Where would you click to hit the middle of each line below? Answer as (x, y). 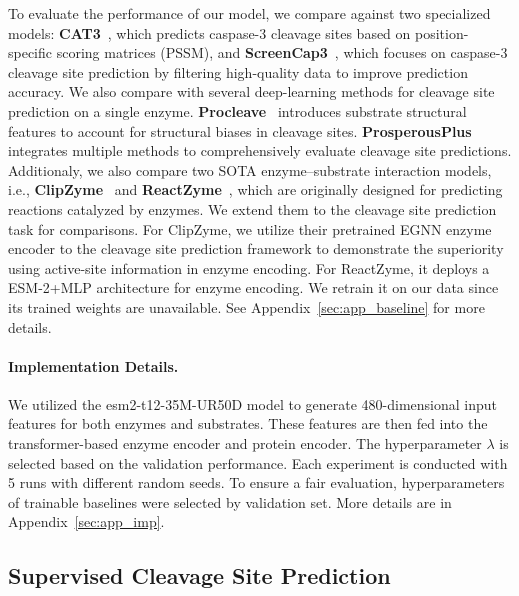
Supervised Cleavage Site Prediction (199, 575)
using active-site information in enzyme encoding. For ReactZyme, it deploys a (249, 267)
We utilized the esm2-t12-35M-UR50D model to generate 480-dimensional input (253, 403)
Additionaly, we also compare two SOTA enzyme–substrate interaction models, (250, 169)
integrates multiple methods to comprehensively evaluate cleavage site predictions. (260, 150)
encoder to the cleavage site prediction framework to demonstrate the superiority (256, 248)
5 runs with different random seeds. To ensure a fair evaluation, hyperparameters (256, 482)
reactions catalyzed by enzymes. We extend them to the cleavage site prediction (252, 208)
